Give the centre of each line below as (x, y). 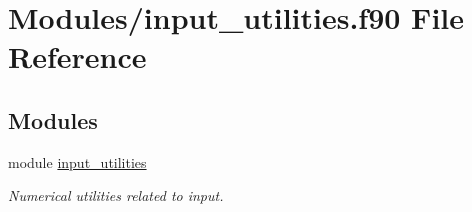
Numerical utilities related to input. (116, 195)
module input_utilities (77, 161)
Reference (77, 56)
